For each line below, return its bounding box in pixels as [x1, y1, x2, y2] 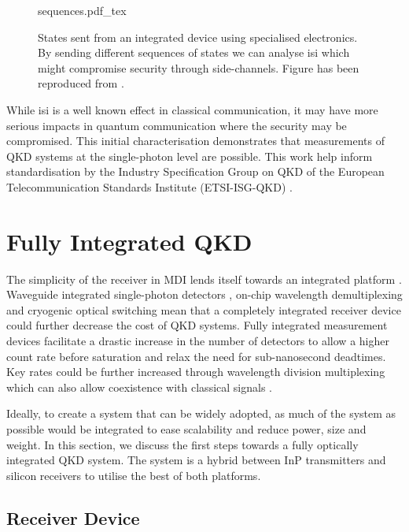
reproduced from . [38, 75, 124, 91]
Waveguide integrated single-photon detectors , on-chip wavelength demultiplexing [6, 286, 403, 303]
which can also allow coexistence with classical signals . [6, 378, 272, 395]
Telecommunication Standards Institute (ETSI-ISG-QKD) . [6, 178, 293, 195]
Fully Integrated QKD [6, 225, 252, 257]
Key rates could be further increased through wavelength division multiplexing [6, 363, 385, 380]
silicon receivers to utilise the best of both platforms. [6, 467, 261, 483]
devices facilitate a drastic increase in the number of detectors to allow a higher [6, 333, 389, 349]
